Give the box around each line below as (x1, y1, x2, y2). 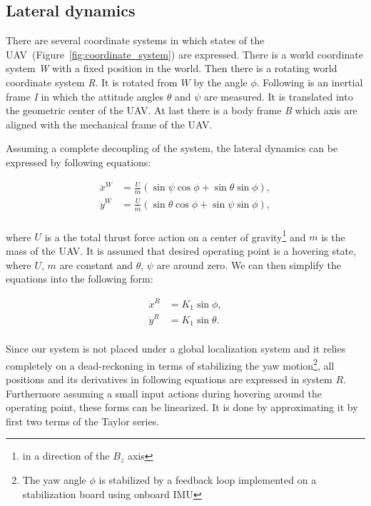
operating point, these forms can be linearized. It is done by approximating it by (6, 400, 358, 415)
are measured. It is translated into (203, 88, 353, 103)
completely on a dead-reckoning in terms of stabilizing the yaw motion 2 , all (6, 355, 335, 373)
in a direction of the (22, 448, 110, 463)
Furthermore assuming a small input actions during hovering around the (6, 385, 322, 400)
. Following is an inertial (256, 74, 363, 89)
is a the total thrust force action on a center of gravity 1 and (44, 227, 306, 244)
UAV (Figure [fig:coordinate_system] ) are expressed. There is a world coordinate (6, 46, 363, 61)
